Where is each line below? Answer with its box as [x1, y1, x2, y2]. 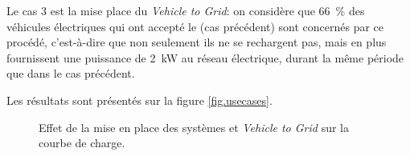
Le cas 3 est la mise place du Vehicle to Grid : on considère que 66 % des [6, 2, 365, 18]
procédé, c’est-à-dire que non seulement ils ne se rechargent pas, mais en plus [6, 34, 387, 50]
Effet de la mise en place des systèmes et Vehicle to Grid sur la [39, 118, 349, 135]
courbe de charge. [39, 134, 125, 151]
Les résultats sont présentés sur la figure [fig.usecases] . [6, 91, 273, 108]
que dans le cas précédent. [6, 65, 135, 82]
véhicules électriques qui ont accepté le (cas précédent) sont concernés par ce [6, 18, 384, 34]
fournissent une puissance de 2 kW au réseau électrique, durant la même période [6, 49, 404, 66]
